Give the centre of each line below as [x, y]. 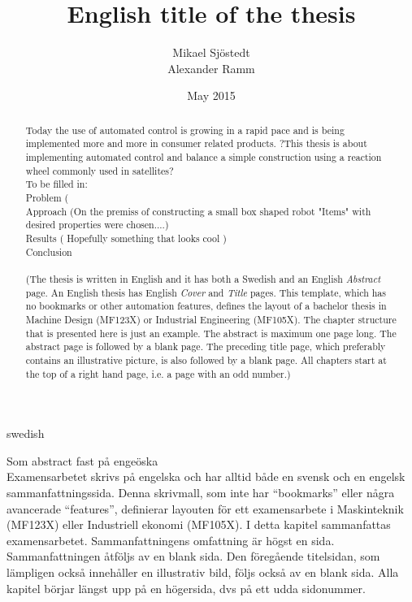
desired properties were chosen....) [97, 225]
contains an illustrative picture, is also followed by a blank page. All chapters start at [206, 359]
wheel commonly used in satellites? [100, 170]
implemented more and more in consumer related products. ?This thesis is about [196, 143]
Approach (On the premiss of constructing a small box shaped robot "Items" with [198, 211]
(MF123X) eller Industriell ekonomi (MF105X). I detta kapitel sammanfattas [199, 524]
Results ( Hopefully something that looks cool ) [126, 238]
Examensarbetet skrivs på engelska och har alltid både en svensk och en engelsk [206, 476]
